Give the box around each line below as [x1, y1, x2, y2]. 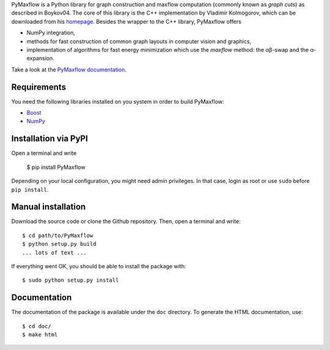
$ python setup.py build [22, 241, 97, 248]
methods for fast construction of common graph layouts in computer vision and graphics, [26, 37, 252, 45]
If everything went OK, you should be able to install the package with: [11, 262, 186, 270]
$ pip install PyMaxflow [26, 163, 86, 171]
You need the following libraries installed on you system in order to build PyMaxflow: [11, 98, 224, 105]
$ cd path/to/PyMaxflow [22, 232, 94, 239]
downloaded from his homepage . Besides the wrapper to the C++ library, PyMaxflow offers [11, 18, 241, 25]
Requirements [11, 82, 67, 92]
